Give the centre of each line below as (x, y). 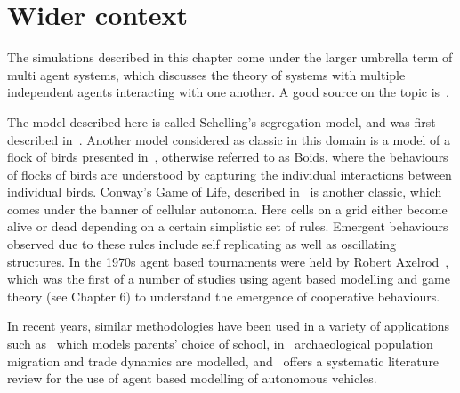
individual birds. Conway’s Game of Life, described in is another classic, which (225, 192)
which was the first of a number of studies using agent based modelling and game (229, 279)
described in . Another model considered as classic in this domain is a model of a (229, 139)
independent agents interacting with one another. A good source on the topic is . (228, 92)
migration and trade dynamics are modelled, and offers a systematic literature (223, 361)
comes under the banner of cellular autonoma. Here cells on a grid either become (227, 209)
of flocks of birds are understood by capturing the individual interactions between (230, 174)
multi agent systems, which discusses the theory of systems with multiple (206, 74)
